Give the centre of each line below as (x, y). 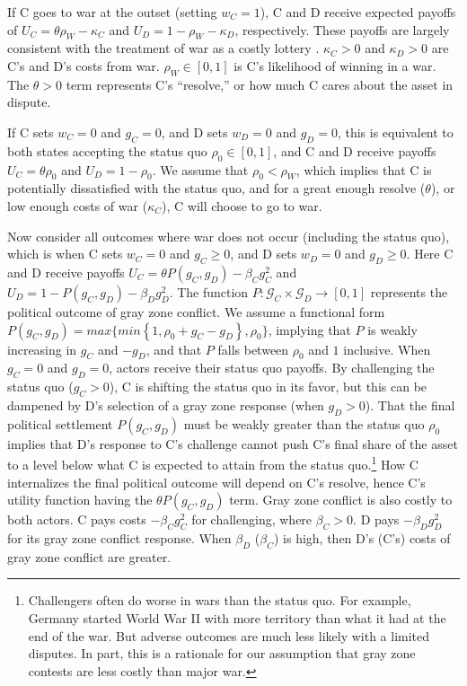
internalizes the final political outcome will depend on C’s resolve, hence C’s (216, 482)
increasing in (42, 349)
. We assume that (200, 169)
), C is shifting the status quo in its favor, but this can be (268, 387)
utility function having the (80, 500)
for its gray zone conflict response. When (119, 537)
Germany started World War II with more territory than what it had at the (237, 617)
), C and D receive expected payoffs (358, 12)
